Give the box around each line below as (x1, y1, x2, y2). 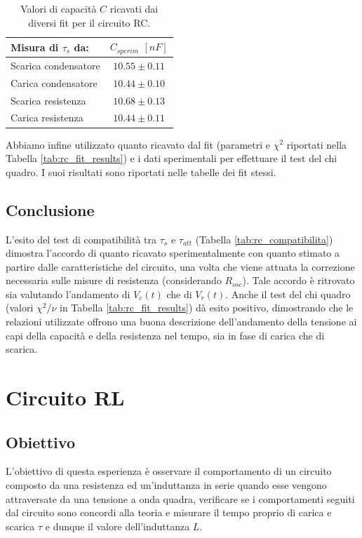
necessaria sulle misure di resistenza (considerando (6, 273, 222, 288)
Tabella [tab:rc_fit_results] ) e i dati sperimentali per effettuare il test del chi (6, 151, 337, 166)
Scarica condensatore (11, 58, 100, 72)
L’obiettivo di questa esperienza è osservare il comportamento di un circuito (6, 464, 332, 478)
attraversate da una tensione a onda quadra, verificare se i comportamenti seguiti (6, 491, 355, 506)
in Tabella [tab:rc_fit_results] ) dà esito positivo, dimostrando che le (60, 300, 354, 315)
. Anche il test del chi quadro (225, 286, 351, 301)
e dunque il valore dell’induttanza (45, 518, 190, 533)
